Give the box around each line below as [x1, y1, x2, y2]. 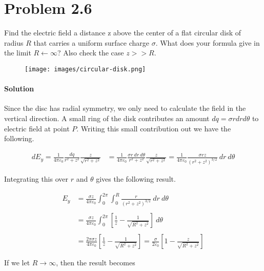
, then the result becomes [56, 257, 135, 268]
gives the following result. [96, 173, 176, 184]
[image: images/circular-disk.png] [25, 65, 146, 73]
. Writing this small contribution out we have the [76, 123, 231, 133]
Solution [4, 83, 34, 94]
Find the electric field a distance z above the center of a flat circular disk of [4, 27, 241, 38]
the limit [4, 47, 31, 58]
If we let [4, 257, 30, 268]
